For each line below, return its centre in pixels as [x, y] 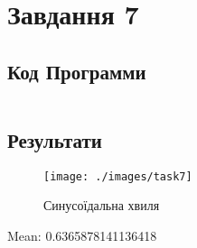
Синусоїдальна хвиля [102, 205]
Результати [55, 139]
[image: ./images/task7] [118, 176]
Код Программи [77, 71]
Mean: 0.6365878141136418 [82, 236]
